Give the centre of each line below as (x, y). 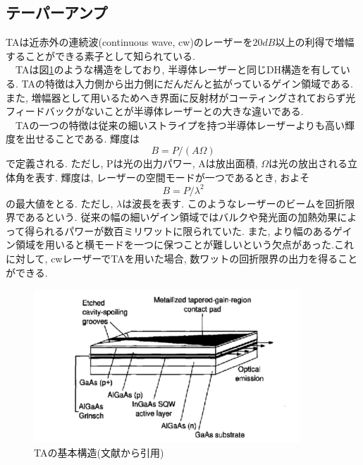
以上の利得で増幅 (315, 42)
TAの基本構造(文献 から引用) (99, 452)
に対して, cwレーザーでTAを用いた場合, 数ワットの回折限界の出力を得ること (182, 259)
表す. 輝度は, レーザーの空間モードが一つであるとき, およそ (172, 177)
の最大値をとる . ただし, (60, 203)
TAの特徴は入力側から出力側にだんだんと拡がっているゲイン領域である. (187, 83)
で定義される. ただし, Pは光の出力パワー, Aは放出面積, (132, 163)
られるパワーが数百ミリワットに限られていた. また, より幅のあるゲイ (193, 230)
